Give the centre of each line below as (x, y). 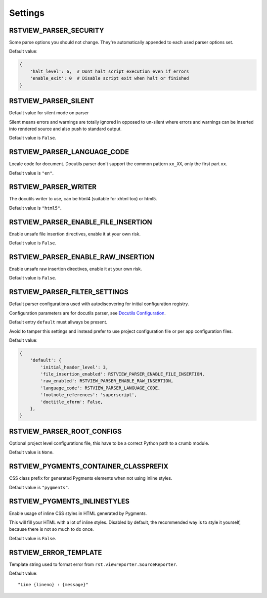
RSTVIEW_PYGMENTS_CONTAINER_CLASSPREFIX (89, 467)
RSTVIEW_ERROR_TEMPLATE (56, 552)
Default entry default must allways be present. (58, 322)
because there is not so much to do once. (51, 529)
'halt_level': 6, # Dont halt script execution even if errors (110, 71)
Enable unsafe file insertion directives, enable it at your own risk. (75, 234)
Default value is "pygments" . (39, 487)
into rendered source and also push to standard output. (66, 129)
